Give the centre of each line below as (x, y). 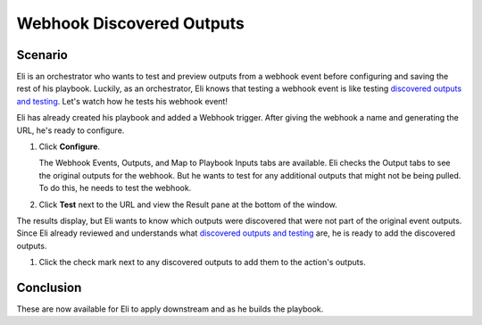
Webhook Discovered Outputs (130, 23)
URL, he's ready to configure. (71, 130)
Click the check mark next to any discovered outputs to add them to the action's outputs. (202, 262)
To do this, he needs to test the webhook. (115, 188)
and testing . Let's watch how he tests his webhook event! (122, 101)
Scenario (42, 55)
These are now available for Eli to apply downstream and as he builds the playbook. (170, 309)
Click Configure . (70, 146)
